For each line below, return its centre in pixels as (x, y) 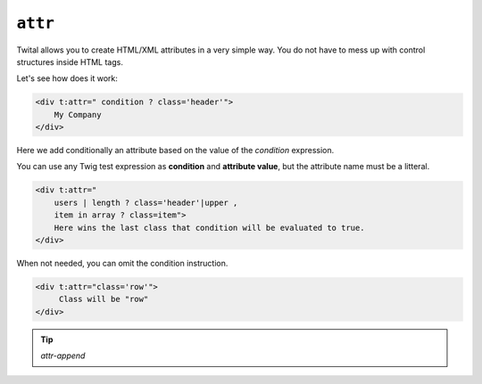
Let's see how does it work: (67, 78)
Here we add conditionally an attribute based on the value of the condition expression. (175, 151)
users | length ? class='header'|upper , (146, 202)
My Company (78, 114)
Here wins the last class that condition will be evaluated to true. (209, 228)
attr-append (63, 355)
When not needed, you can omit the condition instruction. (122, 263)
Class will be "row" (104, 299)
